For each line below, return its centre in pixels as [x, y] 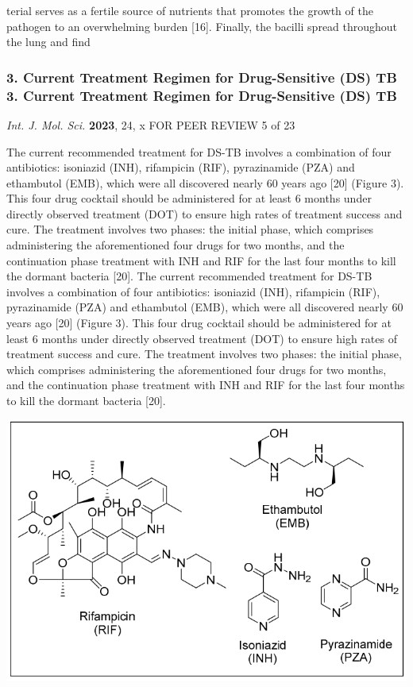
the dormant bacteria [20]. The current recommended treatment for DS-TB [189, 276]
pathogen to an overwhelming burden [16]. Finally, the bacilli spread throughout [202, 26]
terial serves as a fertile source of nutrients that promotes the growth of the [190, 10]
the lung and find [48, 42]
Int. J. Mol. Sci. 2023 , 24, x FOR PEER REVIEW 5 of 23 [151, 124]
